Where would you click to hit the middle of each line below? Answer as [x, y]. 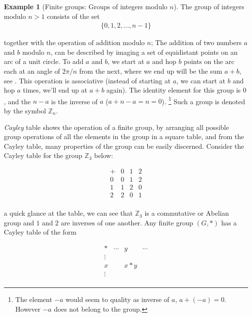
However [28, 309]
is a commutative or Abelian [187, 213]
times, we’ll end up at [55, 90]
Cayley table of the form [40, 232]
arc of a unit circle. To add [44, 61]
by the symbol [25, 111]
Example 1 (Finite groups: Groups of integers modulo [86, 6]
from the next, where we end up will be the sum [151, 71]
